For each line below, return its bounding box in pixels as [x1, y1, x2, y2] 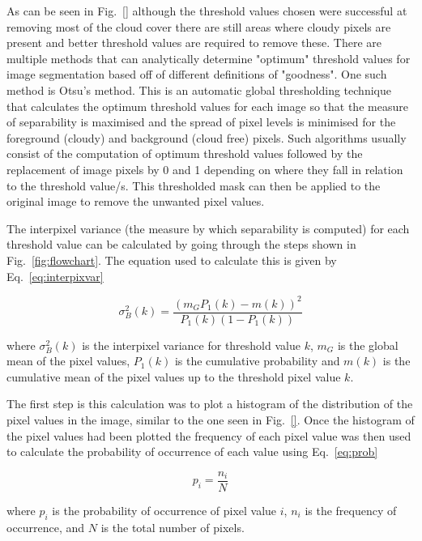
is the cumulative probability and [174, 352, 340, 369]
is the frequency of [305, 501, 397, 518]
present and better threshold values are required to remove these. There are [6, 34, 382, 51]
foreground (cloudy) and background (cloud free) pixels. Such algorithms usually [6, 129, 407, 146]
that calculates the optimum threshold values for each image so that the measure [6, 97, 408, 114]
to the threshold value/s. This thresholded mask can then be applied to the [6, 177, 381, 194]
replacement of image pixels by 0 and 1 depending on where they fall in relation [6, 160, 403, 177]
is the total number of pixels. [100, 518, 245, 535]
